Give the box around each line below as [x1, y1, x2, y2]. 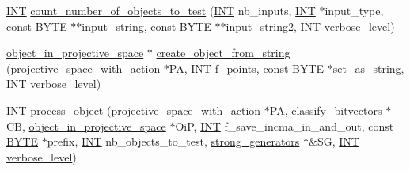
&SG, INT [309, 133, 359, 150]
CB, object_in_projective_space [6, 117, 166, 134]
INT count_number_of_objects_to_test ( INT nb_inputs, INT [6, 2, 316, 18]
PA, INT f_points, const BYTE [169, 59, 325, 76]
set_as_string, [332, 59, 404, 76]
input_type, [325, 2, 384, 18]
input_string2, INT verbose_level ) [226, 17, 395, 34]
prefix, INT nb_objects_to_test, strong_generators [47, 133, 300, 150]
